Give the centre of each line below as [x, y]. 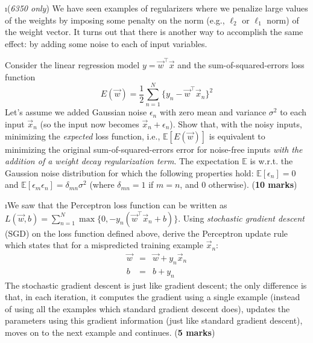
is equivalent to [237, 136]
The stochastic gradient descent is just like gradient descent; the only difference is [156, 285]
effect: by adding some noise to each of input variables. [106, 43]
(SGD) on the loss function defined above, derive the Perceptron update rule [147, 233]
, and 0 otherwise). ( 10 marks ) [239, 184]
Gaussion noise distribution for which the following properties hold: [129, 172]
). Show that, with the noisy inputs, [236, 124]
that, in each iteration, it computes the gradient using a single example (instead [153, 297]
